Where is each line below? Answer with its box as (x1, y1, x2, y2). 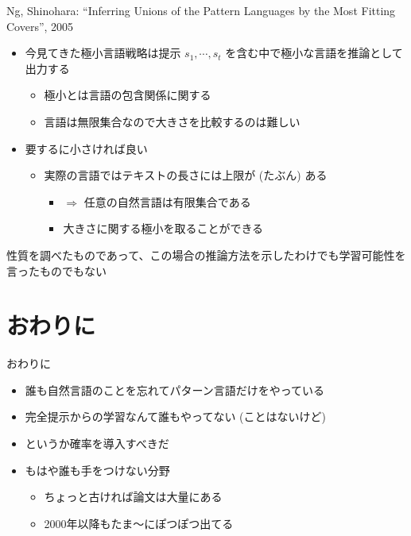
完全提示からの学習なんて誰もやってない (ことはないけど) (25, 408, 326, 425)
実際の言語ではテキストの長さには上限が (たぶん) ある (44, 167, 328, 183)
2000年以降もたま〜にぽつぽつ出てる (44, 515, 234, 531)
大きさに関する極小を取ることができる (63, 220, 264, 237)
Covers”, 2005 (6, 17, 74, 34)
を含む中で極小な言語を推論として (225, 44, 403, 61)
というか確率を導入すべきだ (25, 435, 169, 452)
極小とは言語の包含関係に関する (44, 87, 211, 103)
